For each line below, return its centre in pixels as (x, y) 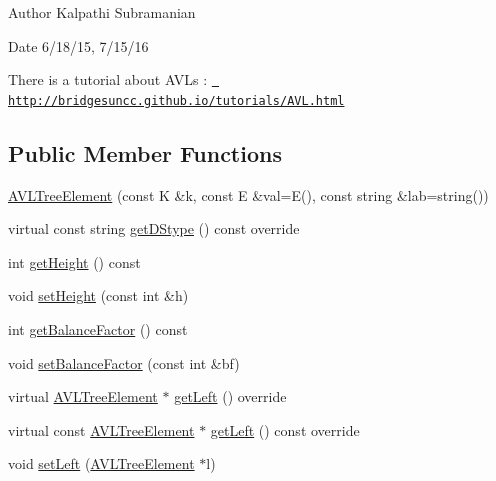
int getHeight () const (74, 261)
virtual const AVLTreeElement (101, 429)
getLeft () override (230, 396)
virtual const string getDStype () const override (154, 228)
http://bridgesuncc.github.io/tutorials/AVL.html (176, 100)
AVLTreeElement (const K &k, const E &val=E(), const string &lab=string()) (248, 194)
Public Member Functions (145, 152)
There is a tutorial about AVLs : (108, 79)
